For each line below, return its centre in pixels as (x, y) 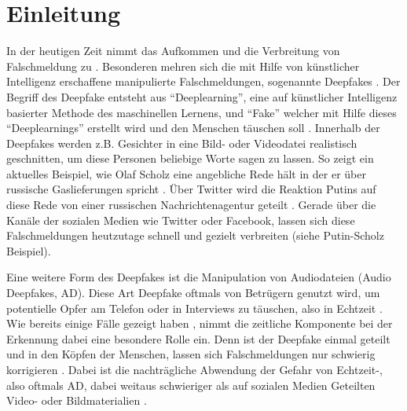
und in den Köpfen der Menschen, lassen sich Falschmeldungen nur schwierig (191, 354)
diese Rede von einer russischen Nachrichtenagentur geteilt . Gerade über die (191, 205)
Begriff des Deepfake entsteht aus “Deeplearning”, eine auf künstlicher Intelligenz (202, 96)
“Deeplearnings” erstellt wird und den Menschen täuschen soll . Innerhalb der (193, 128)
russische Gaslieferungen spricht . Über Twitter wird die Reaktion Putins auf (191, 189)
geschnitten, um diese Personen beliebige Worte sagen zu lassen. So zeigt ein (190, 158)
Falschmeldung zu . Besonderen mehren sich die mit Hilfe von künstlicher (183, 66)
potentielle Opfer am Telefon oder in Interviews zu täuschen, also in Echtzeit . (194, 308)
